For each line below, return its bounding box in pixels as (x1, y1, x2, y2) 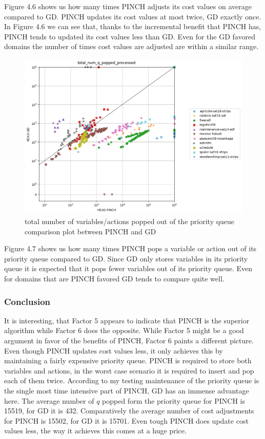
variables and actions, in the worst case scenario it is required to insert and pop (4, 365, 254, 376)
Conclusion (4, 295, 50, 308)
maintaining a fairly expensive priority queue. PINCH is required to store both (4, 355, 252, 366)
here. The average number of (4, 395, 94, 406)
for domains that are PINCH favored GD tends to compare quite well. (4, 273, 225, 284)
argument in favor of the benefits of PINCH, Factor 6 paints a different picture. (4, 335, 254, 346)
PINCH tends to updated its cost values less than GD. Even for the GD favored (4, 31, 255, 41)
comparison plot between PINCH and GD (25, 226, 156, 236)
